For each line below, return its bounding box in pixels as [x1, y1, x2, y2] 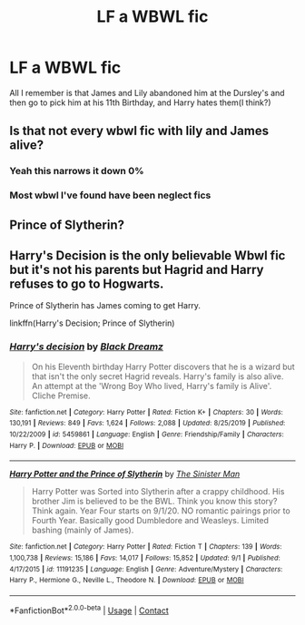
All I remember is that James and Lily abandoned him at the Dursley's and [9, 87, 285, 98]
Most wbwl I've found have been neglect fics [9, 189, 212, 201]
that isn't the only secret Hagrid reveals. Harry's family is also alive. [31, 370, 284, 382]
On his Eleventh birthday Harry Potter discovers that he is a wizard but [31, 361, 295, 372]
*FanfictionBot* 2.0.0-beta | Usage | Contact [9, 603, 170, 616]
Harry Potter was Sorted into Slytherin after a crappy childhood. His [31, 486, 285, 497]
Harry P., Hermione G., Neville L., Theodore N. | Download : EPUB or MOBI [9, 576, 244, 585]
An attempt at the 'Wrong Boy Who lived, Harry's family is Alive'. [31, 380, 272, 391]
